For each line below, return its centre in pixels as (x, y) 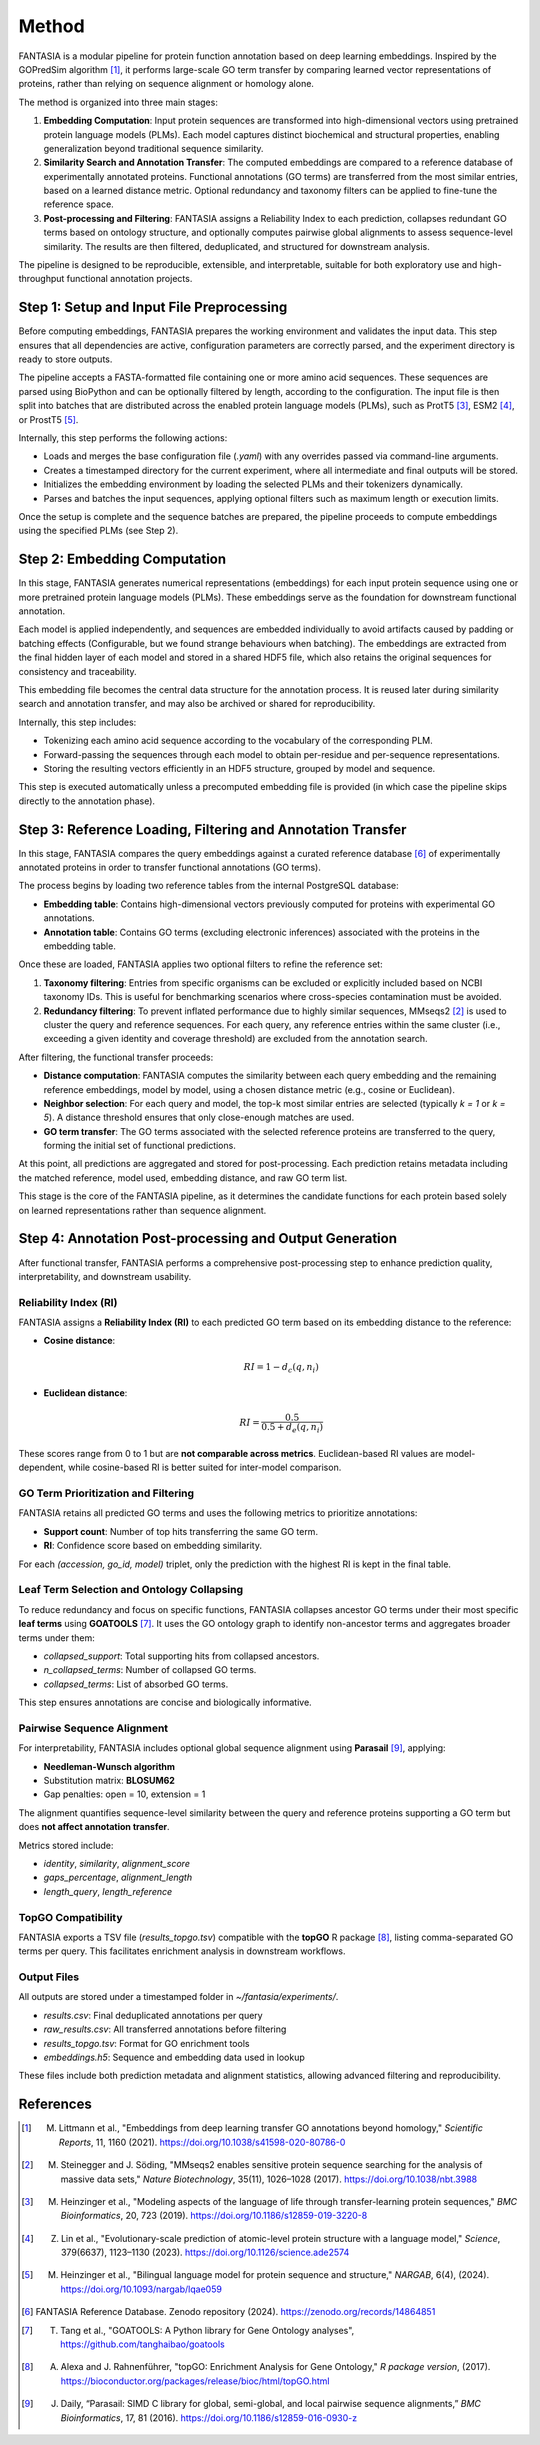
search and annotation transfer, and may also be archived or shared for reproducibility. (197, 704)
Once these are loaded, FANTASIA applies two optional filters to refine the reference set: (201, 964)
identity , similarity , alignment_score (116, 1864)
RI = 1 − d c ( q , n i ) (281, 1368)
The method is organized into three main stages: (118, 102)
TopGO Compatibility (71, 1917)
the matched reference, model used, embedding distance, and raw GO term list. (183, 1177)
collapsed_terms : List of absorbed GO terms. (136, 1684)
